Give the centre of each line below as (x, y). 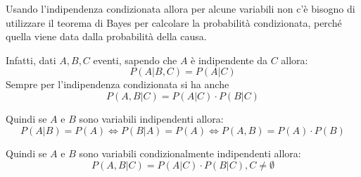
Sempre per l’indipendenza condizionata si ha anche (118, 84)
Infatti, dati (31, 60)
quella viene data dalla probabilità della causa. (106, 36)
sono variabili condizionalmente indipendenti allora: (190, 153)
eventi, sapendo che (135, 60)
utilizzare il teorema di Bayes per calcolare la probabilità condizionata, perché (174, 22)
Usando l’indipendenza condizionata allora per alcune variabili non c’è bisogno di (180, 8)
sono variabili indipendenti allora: (151, 118)
